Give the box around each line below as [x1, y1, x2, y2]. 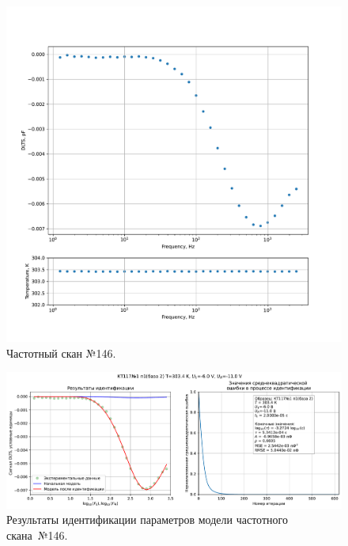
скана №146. [6, 526, 68, 543]
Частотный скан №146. [6, 344, 116, 361]
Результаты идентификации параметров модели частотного [6, 511, 288, 528]
